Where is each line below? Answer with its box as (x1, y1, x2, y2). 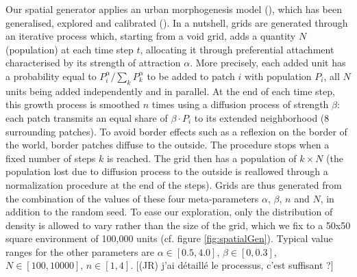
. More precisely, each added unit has (190, 55, 346, 70)
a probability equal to (5, 68, 97, 83)
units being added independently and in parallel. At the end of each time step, (5, 83, 335, 98)
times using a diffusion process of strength (151, 97, 329, 111)
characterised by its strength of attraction (5, 55, 181, 70)
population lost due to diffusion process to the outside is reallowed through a (5, 164, 328, 179)
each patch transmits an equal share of (5, 110, 168, 124)
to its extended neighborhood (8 (194, 110, 330, 124)
